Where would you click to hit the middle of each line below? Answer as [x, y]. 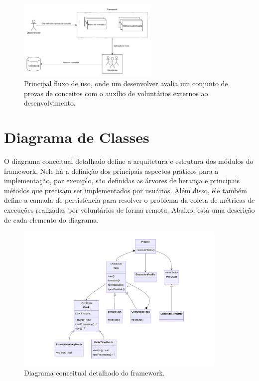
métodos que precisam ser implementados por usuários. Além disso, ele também [126, 190]
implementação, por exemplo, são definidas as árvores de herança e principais [122, 181]
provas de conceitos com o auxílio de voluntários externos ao [116, 93]
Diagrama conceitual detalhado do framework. [94, 373]
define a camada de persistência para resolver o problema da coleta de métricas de [129, 200]
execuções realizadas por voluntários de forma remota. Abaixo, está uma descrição [129, 210]
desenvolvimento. [50, 103]
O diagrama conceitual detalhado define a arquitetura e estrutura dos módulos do [129, 161]
